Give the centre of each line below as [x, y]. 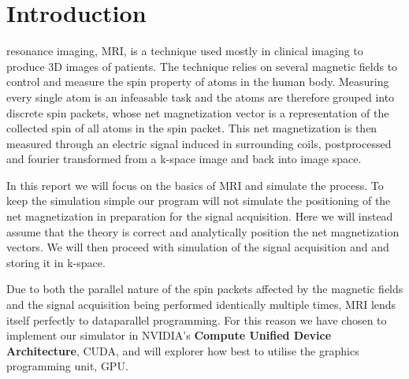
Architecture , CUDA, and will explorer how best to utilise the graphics [183, 350]
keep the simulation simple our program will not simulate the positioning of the [199, 201]
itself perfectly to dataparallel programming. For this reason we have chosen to [197, 320]
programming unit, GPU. [67, 366]
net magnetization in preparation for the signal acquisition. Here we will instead [200, 216]
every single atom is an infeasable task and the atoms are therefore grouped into [201, 97]
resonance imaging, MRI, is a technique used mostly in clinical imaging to [185, 51]
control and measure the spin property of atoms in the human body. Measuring [198, 82]
